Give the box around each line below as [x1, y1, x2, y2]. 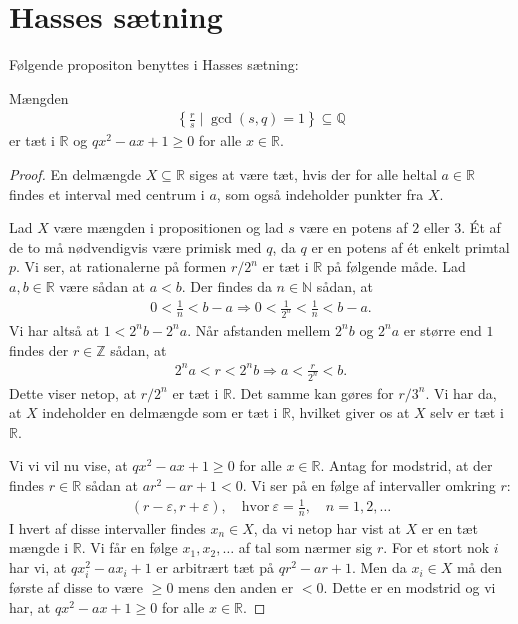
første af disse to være [9, 577, 144, 598]
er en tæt [421, 517, 478, 538]
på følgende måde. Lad [326, 256, 466, 277]
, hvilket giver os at [291, 402, 410, 423]
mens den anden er [178, 577, 294, 598]
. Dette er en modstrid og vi [323, 577, 496, 598]
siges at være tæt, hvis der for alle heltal [189, 163, 437, 184]
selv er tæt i [430, 402, 504, 423]
